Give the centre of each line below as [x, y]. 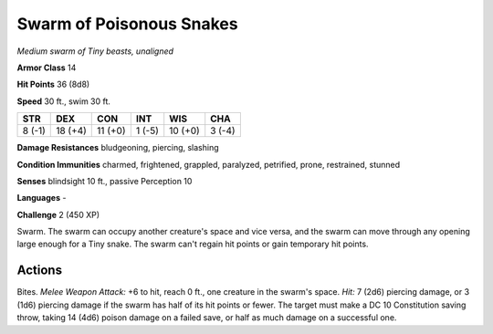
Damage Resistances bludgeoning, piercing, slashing [118, 148]
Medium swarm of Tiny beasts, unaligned [95, 51]
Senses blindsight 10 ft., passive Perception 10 [105, 181]
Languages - [42, 198]
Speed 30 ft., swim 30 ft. [64, 101]
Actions [40, 271]
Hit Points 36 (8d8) [53, 84]
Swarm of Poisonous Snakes [127, 24]
